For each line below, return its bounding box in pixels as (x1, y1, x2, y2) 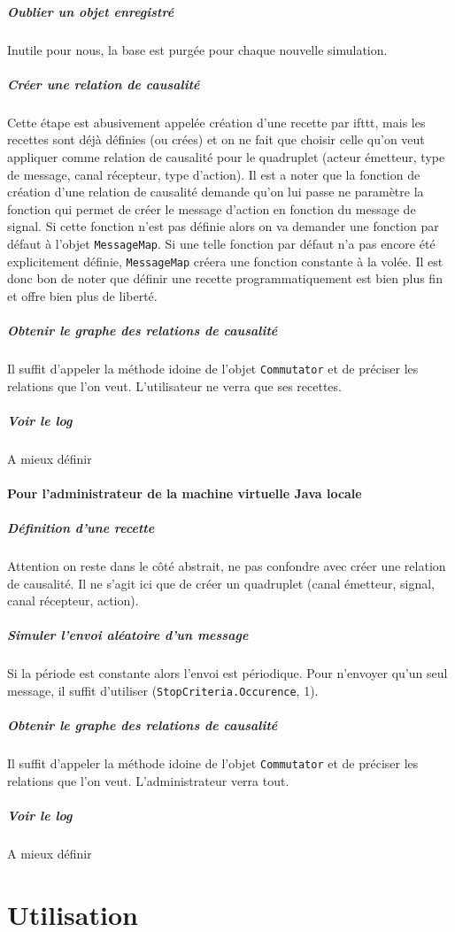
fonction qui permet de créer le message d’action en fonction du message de (7, 199, 416, 218)
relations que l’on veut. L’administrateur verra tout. (7, 771, 289, 790)
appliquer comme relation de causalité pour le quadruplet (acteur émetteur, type (7, 147, 445, 166)
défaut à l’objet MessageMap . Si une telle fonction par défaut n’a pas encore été (7, 234, 436, 252)
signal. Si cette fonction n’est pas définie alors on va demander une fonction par (7, 217, 439, 235)
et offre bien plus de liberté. (7, 286, 158, 304)
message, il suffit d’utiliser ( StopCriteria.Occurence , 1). (7, 682, 319, 700)
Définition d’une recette (7, 519, 155, 537)
